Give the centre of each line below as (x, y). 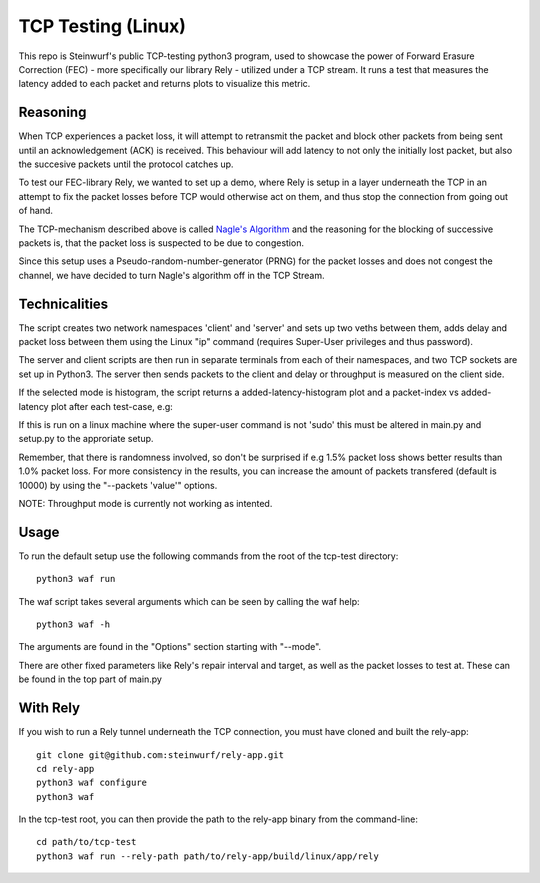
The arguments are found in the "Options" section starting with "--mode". (170, 647)
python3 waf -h (73, 624)
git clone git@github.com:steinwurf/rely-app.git (160, 754)
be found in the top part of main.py (90, 679)
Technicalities (63, 303)
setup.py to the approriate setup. (86, 439)
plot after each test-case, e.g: (112, 406)
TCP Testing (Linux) (102, 26)
